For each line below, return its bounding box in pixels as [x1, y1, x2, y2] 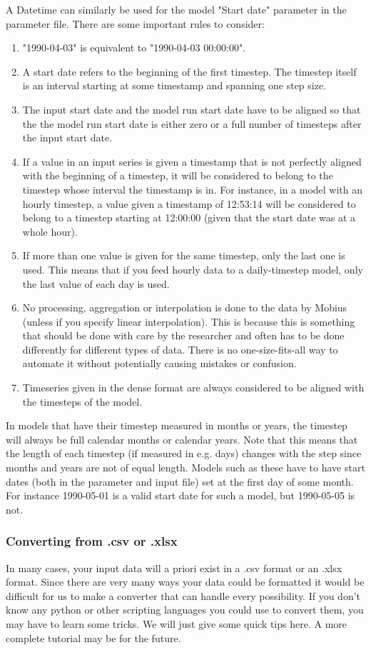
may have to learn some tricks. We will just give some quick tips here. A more [6, 616, 347, 631]
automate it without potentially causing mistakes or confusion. [22, 356, 297, 371]
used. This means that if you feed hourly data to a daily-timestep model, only [22, 261, 363, 276]
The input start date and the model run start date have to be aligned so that [22, 101, 361, 116]
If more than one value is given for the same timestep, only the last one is [22, 248, 345, 263]
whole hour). [22, 224, 78, 239]
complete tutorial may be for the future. [6, 630, 181, 645]
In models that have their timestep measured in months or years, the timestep [6, 418, 347, 433]
